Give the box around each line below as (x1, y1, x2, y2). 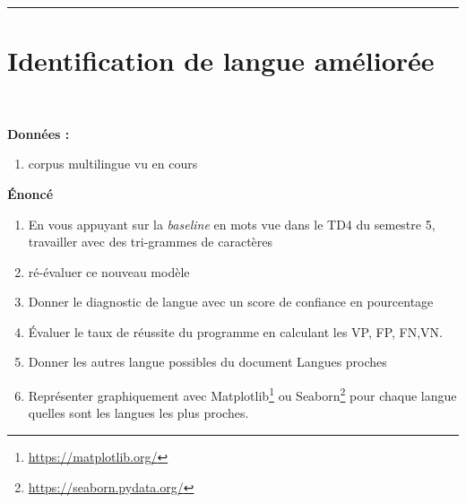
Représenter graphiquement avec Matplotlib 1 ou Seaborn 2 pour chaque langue (28, 384, 457, 404)
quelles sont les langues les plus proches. (28, 403, 249, 422)
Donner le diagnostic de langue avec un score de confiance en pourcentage (28, 292, 434, 311)
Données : (7, 124, 70, 143)
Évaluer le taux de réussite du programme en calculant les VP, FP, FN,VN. (28, 322, 443, 341)
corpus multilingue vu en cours (28, 154, 198, 173)
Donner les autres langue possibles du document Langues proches (28, 352, 387, 371)
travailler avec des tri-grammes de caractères (28, 232, 273, 251)
